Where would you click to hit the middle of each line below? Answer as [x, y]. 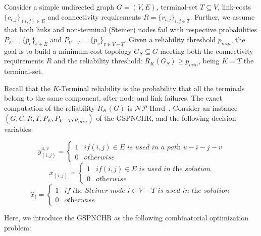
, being [209, 61]
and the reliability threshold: [98, 61]
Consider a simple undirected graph [59, 7]
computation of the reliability [50, 108]
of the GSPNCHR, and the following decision [166, 117]
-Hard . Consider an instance [192, 108]
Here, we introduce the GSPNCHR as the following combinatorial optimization [126, 218]
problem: [18, 227]
